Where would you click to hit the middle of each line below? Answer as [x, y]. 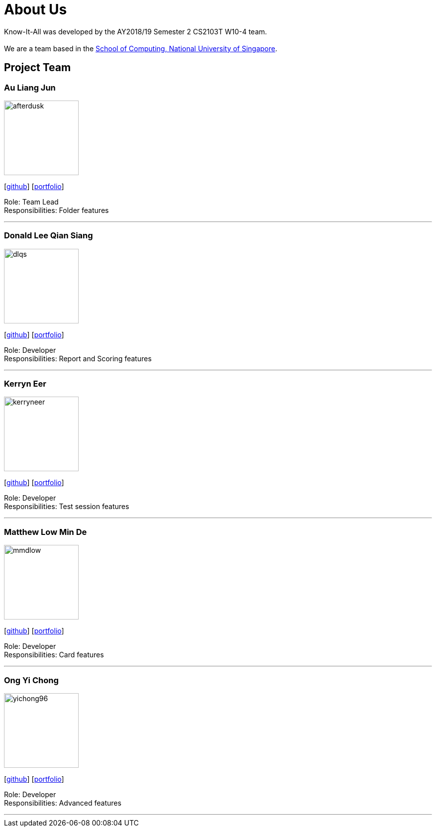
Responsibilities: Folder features [56, 210]
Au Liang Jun [30, 87]
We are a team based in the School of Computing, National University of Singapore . [141, 48]
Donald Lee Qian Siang [49, 236]
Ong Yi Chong [31, 680]
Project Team [38, 68]
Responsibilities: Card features [54, 655]
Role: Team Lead [31, 202]
